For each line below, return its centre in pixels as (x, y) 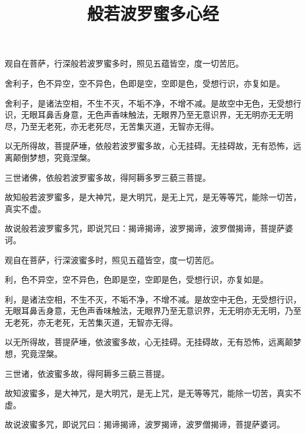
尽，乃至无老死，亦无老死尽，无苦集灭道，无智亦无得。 (112, 126)
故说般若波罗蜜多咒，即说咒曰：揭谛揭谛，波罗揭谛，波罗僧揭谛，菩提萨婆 (149, 228)
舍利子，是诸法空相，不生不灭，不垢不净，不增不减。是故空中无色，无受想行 (153, 103)
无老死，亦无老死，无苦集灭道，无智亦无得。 (91, 322)
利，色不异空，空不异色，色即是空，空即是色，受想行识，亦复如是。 (137, 279)
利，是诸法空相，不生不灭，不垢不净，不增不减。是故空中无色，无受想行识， (153, 299)
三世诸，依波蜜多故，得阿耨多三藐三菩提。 (87, 373)
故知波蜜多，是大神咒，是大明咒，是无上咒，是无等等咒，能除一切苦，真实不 (153, 393)
